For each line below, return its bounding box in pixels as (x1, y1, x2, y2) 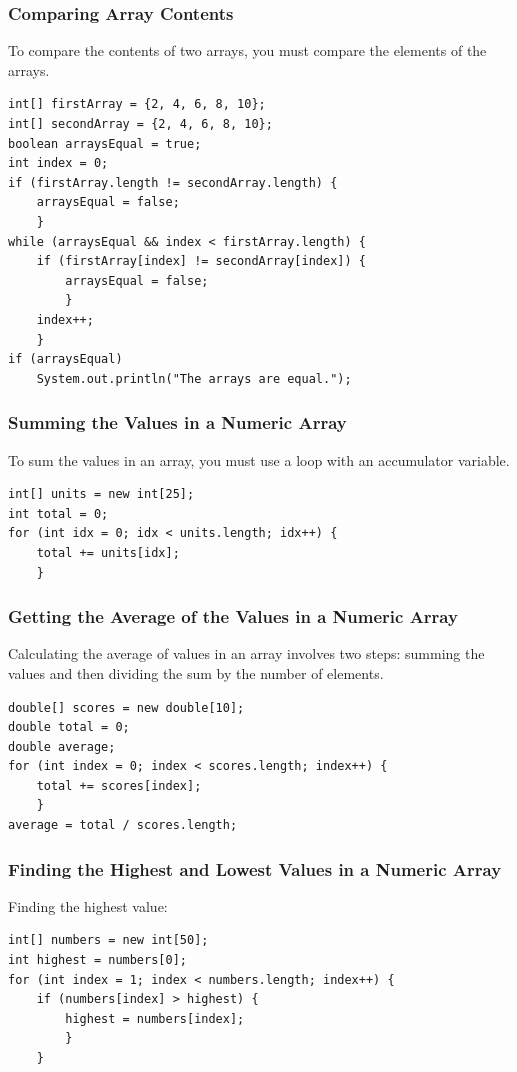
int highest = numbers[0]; (8, 953, 187, 968)
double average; (8, 739, 116, 754)
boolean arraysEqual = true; (8, 136, 202, 151)
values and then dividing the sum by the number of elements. (8, 662, 384, 683)
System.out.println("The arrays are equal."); (36, 371, 352, 386)
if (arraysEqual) (8, 352, 123, 367)
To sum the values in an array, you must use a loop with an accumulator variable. (8, 449, 510, 470)
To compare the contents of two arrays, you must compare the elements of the (8, 40, 487, 61)
